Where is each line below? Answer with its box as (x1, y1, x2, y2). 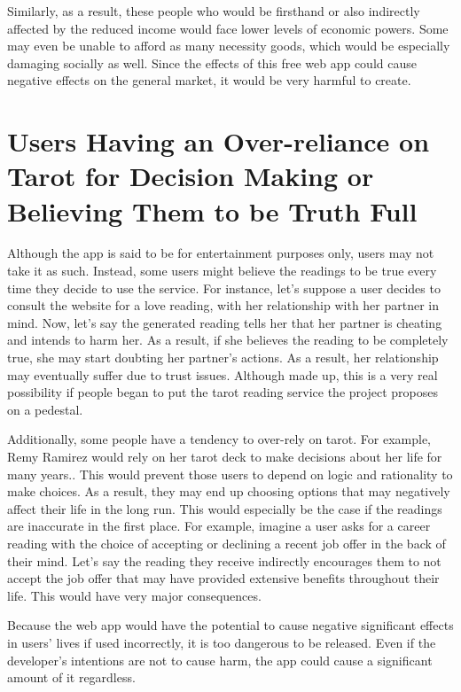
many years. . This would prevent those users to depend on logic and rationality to (7, 464, 453, 483)
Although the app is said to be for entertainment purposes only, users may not (7, 244, 434, 262)
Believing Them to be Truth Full (7, 192, 418, 229)
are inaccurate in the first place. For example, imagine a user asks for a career (7, 517, 431, 535)
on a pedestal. (7, 400, 83, 418)
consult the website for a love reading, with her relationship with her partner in (7, 296, 440, 315)
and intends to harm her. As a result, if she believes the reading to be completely (7, 330, 449, 349)
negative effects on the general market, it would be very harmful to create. (7, 71, 411, 89)
